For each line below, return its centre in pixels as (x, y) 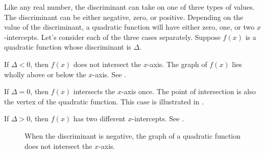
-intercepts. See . (158, 118)
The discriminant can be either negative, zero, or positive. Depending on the (124, 17)
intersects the (94, 91)
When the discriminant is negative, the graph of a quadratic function (133, 135)
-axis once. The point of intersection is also (188, 91)
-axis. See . (110, 74)
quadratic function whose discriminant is (68, 47)
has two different (99, 118)
